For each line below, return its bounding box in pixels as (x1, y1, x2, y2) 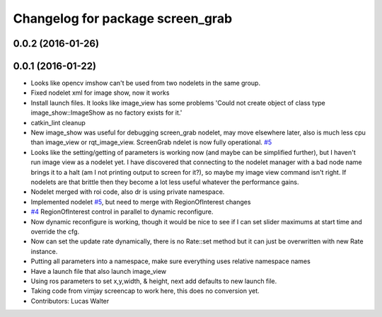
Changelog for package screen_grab (13, 11, 233, 26)
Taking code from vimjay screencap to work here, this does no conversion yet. (30, 287, 260, 295)
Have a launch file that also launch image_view (30, 267, 167, 275)
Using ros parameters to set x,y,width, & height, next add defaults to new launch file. (30, 277, 277, 285)
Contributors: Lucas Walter (30, 296, 110, 305)
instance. (30, 247, 58, 255)
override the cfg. (30, 227, 80, 236)
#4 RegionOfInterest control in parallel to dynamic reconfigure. (30, 207, 214, 216)
